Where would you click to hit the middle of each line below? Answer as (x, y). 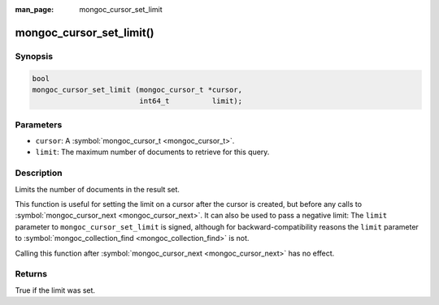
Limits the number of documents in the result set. (98, 189)
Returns (31, 274)
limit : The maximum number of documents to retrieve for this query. (152, 152)
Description (39, 173)
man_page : (35, 9)
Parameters (39, 124)
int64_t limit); (191, 101)
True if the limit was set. (55, 290)
